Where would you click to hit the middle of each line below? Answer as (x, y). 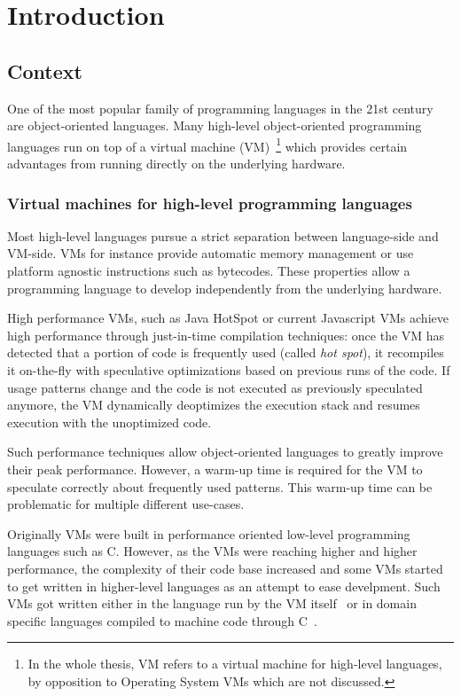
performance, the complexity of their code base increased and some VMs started (225, 568)
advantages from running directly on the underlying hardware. (176, 164)
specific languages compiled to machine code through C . (162, 620)
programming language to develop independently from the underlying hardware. (225, 288)
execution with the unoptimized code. (109, 422)
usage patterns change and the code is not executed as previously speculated (215, 387)
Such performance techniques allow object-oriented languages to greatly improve (225, 452)
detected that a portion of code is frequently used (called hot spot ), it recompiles (226, 352)
